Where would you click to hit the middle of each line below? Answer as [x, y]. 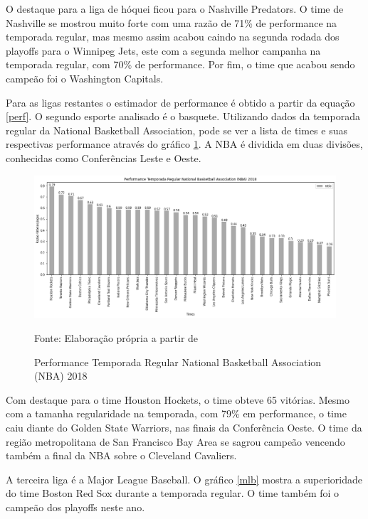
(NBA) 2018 [61, 376]
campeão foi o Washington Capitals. [85, 78]
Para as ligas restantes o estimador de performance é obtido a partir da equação [180, 102]
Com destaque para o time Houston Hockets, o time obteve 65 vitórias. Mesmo [178, 399]
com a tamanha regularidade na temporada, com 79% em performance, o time [176, 413]
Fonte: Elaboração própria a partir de [116, 337]
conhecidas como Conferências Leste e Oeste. [104, 157]
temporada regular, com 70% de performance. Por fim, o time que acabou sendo [180, 64]
